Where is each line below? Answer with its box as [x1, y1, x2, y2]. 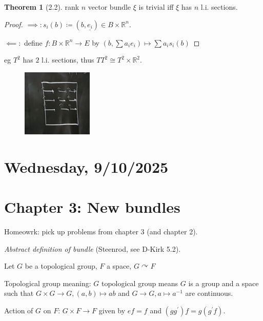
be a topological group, [25, 260, 97, 271]
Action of [4, 305, 33, 316]
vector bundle [88, 2, 131, 12]
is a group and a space [188, 277, 259, 288]
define [24, 37, 43, 48]
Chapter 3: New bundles [4, 196, 180, 217]
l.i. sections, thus [42, 54, 94, 65]
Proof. [4, 18, 23, 29]
